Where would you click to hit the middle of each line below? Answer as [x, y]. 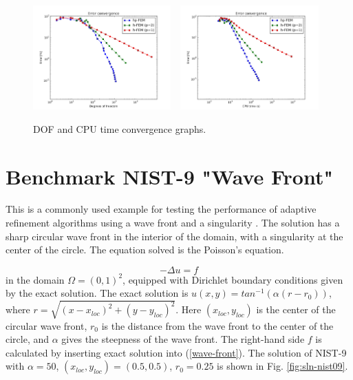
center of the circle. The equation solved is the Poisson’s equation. [145, 250]
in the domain [35, 279]
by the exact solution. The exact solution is [97, 293]
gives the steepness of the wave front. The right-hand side [183, 339]
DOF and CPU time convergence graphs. [120, 128]
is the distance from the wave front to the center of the [217, 325]
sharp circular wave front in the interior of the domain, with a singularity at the [174, 236]
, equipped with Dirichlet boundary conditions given [233, 279]
